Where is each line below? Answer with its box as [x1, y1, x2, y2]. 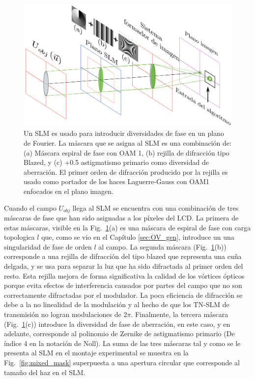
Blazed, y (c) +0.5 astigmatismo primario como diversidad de [24, 157, 209, 167]
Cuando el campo [4, 202, 57, 213]
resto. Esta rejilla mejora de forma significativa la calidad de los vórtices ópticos [4, 270, 245, 281]
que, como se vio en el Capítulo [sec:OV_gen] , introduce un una [41, 232, 234, 242]
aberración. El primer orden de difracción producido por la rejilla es [24, 166, 228, 177]
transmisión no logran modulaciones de [4, 309, 121, 319]
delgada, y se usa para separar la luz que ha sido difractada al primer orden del [4, 261, 243, 271]
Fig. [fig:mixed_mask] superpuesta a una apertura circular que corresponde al [4, 357, 240, 367]
